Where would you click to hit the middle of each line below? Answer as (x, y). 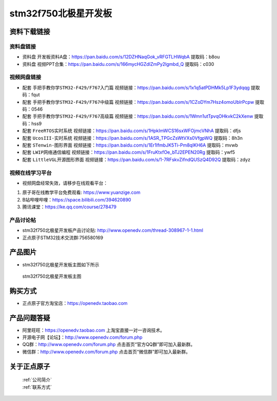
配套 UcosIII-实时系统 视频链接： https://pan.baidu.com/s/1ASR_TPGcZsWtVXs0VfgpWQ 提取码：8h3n (133, 138)
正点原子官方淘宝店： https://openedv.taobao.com (75, 303)
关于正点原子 (30, 366)
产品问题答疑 (30, 318)
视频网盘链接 (25, 77)
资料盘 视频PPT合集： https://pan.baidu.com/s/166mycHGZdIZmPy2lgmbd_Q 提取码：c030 (118, 64)
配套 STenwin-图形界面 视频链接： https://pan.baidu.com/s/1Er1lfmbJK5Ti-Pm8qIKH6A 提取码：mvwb (130, 145)
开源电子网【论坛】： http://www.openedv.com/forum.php (83, 337)
